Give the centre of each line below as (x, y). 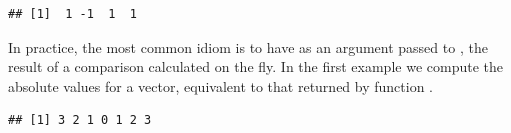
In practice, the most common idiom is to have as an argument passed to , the (248, 46)
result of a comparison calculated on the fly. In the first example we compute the (255, 66)
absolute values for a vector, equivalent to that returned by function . (220, 85)
